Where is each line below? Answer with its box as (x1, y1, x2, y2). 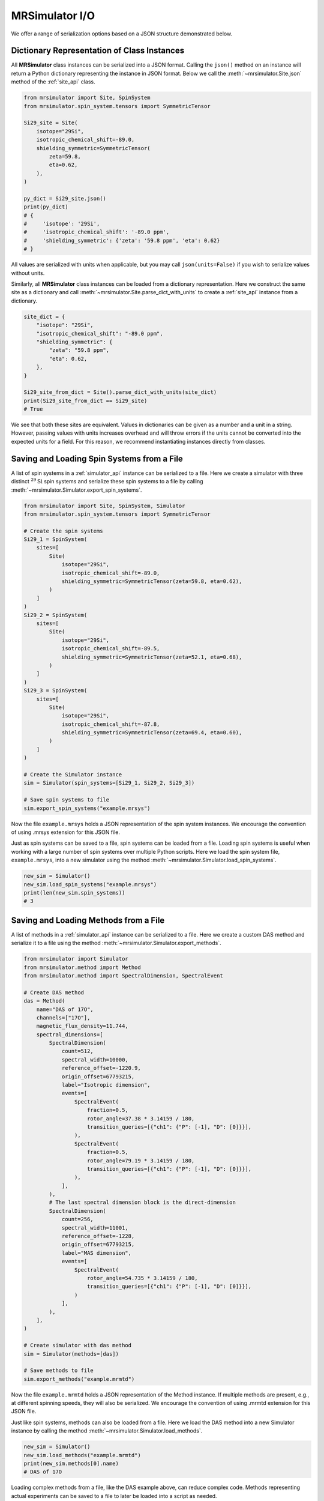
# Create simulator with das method (23, 1342, 132, 1349)
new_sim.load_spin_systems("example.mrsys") (23, 881, 157, 888)
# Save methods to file (23, 1367, 94, 1374)
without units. (11, 269, 45, 276)
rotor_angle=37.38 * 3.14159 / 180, (87, 1115, 195, 1122)
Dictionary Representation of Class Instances (11, 46, 185, 56)
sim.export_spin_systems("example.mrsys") (23, 805, 151, 812)
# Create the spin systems (23, 527, 103, 534)
